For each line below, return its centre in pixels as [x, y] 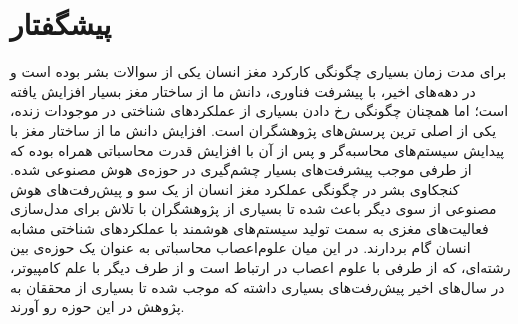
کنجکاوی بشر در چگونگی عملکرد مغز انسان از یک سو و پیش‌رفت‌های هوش [235, 188]
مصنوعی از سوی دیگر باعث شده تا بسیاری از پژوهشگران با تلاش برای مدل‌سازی [253, 208]
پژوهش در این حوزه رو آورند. [97, 306]
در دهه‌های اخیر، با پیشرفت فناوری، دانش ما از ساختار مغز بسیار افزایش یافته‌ [243, 90]
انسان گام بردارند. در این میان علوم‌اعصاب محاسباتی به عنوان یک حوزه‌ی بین [240, 247]
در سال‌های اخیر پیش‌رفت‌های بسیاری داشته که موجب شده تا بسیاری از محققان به [257, 286]
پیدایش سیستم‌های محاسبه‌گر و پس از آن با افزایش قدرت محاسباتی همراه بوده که [257, 149]
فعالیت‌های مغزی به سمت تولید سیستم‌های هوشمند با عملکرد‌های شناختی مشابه [249, 227]
